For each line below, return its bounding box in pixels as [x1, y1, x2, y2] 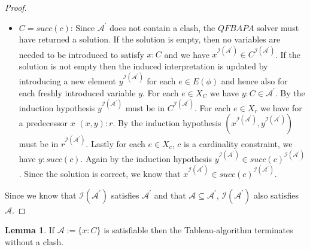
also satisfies [254, 188, 299, 201]
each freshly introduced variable [19, 86, 136, 99]
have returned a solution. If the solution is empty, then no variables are [19, 33, 281, 45]
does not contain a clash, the [110, 21, 215, 33]
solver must [257, 21, 299, 33]
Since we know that [5, 188, 77, 201]
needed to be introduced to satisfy [19, 48, 144, 60]
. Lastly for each [86, 137, 145, 150]
